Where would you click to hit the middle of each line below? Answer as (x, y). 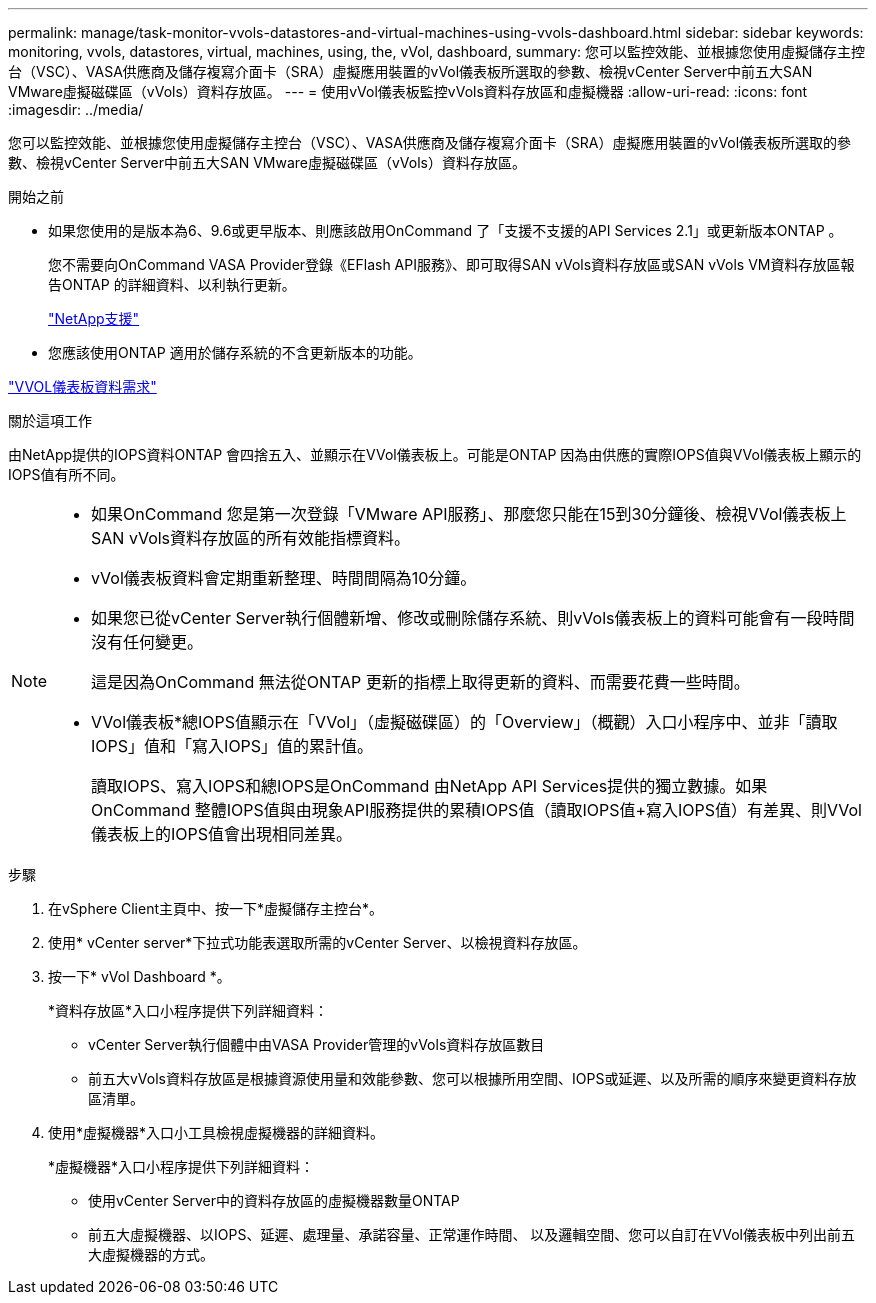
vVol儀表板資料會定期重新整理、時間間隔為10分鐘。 (284, 578)
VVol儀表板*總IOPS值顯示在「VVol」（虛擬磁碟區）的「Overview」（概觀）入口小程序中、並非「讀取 (464, 722)
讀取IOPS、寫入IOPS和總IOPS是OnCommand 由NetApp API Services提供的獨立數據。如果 (429, 786)
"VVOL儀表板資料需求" (82, 386)
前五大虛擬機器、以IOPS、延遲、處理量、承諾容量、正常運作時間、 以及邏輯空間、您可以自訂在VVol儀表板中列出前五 (471, 1234)
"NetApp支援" (94, 318)
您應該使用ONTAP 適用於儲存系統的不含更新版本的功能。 (235, 352)
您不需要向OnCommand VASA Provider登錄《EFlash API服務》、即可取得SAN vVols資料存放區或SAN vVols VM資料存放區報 (451, 264)
